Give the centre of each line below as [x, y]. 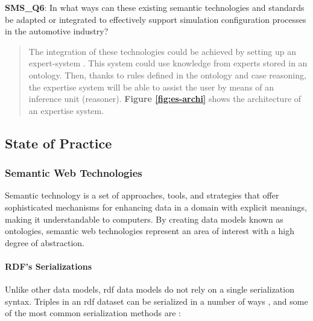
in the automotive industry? [57, 31]
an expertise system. [66, 110]
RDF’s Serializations [48, 266]
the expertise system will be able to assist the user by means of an [151, 87]
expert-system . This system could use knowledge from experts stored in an [168, 63]
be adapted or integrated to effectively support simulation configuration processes [156, 19]
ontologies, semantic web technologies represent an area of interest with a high [150, 231]
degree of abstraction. [45, 242]
